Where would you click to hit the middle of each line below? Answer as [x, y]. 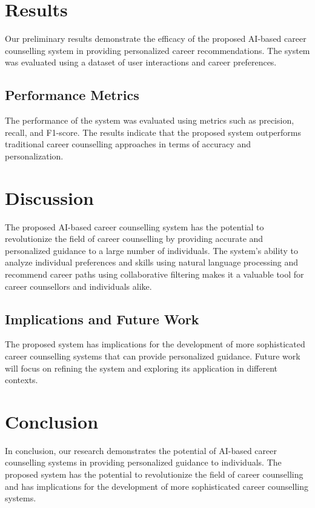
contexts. [22, 380]
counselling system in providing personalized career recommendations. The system [157, 50]
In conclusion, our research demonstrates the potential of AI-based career [141, 450]
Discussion [49, 197]
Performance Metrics [72, 95]
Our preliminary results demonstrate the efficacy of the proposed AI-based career [156, 38]
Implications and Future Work [102, 319]
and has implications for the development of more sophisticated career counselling [157, 486]
